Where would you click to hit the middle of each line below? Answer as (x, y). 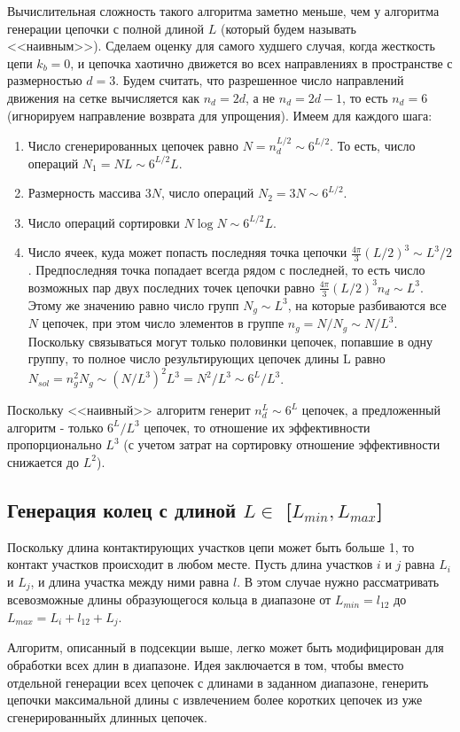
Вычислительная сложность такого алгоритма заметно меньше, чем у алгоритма (223, 11)
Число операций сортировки (104, 222)
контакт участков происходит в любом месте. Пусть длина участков (190, 564)
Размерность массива (84, 193)
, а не (260, 97)
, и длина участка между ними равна (130, 581)
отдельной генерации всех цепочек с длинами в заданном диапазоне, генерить (218, 682)
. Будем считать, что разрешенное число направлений (260, 80)
